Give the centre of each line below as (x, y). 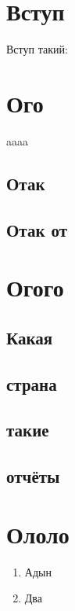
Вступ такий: (37, 49)
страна (32, 383)
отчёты (33, 476)
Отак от (37, 229)
